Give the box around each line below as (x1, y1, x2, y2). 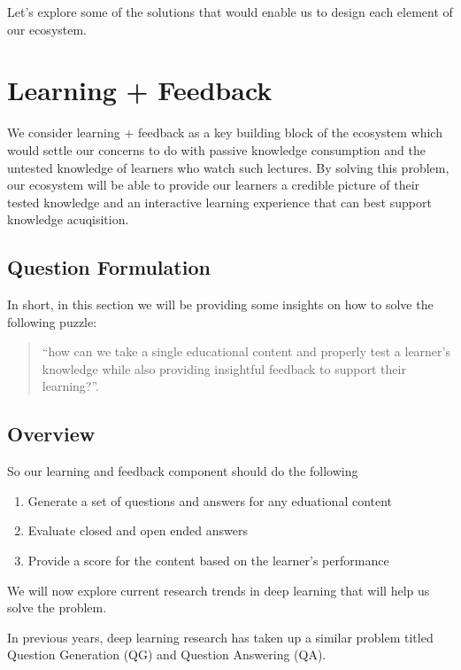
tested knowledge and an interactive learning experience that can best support (7, 192, 432, 211)
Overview (7, 420, 96, 448)
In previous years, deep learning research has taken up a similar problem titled (7, 627, 434, 646)
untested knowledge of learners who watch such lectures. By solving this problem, (7, 158, 449, 176)
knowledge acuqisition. (7, 210, 129, 229)
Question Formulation (7, 253, 211, 281)
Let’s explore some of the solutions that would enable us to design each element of (7, 3, 453, 20)
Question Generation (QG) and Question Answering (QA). (7, 645, 327, 664)
